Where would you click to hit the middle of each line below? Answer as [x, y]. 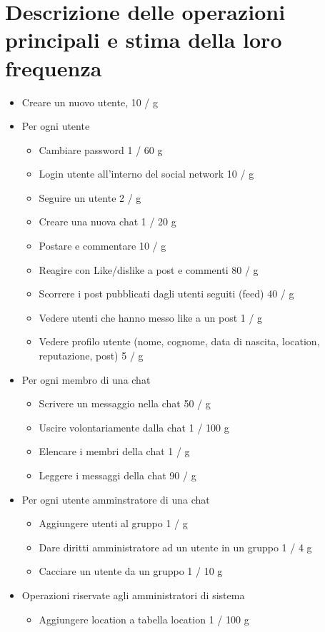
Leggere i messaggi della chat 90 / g [117, 475]
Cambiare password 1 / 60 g [101, 149]
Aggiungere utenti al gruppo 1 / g [113, 523]
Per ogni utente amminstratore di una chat [116, 499]
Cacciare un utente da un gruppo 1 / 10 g [131, 571]
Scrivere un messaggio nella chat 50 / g [125, 403]
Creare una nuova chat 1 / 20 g [107, 221]
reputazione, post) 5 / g [91, 356]
